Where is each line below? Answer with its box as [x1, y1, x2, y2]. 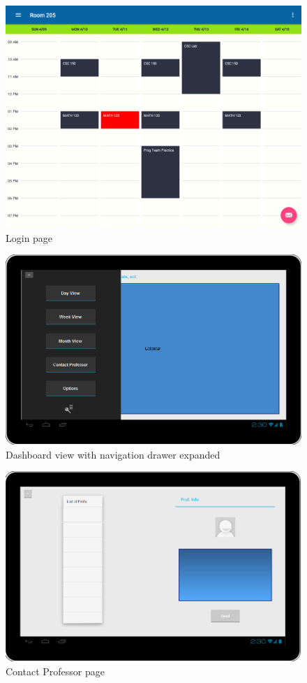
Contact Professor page [6, 663, 105, 678]
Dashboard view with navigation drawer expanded [6, 447, 220, 461]
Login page [6, 230, 53, 245]
